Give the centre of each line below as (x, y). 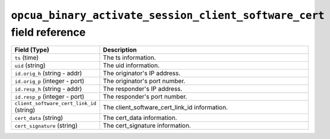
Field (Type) (32, 50)
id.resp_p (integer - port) (49, 97)
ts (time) (26, 58)
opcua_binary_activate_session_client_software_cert (168, 15)
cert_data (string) (39, 118)
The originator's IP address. (142, 73)
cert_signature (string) (46, 126)
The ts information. (130, 58)
